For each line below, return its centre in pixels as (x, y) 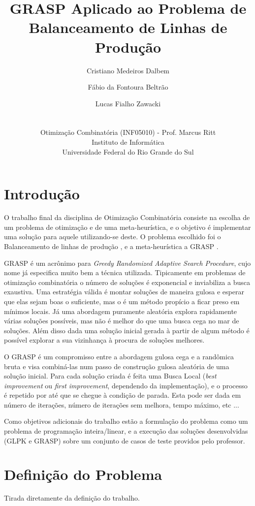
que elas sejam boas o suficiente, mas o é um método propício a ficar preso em (122, 301)
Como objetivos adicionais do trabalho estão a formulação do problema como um (126, 421)
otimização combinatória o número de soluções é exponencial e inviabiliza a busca (127, 282)
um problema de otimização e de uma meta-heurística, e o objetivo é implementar (127, 227)
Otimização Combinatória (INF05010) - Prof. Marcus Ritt (128, 132)
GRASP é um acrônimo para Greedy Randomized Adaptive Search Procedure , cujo (127, 263)
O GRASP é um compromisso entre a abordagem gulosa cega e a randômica (119, 356)
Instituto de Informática (128, 142)
